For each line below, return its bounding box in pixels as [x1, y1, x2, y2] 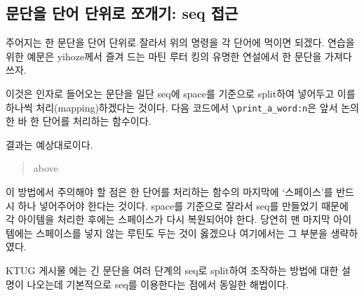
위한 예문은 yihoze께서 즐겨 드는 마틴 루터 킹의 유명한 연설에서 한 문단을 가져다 [6, 48, 352, 63]
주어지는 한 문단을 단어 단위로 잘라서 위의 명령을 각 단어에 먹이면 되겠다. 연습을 [6, 35, 355, 50]
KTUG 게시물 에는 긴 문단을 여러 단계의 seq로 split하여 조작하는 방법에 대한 [6, 262, 339, 277]
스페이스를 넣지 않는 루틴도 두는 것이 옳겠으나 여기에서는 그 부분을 [36, 225, 328, 240]
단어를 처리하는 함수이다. [42, 114, 151, 128]
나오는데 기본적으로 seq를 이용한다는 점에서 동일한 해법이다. [27, 276, 289, 291]
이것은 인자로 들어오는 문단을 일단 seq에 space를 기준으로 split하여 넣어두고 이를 [6, 86, 356, 100]
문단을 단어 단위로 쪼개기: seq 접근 [6, 2, 238, 24]
